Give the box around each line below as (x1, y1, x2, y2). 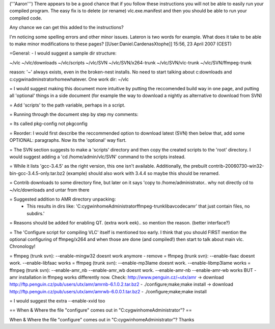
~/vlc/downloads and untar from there (9, 187, 90, 193)
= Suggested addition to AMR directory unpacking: (9, 196, 116, 202)
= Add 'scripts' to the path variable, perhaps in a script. (9, 102, 126, 108)
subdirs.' (26, 210, 45, 216)
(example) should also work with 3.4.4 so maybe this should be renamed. (66, 170, 220, 176)
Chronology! (9, 243, 36, 249)
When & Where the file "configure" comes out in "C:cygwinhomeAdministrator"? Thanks (9, 316, 195, 322)
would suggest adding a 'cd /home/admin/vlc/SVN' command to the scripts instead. (9, 154, 186, 160)
